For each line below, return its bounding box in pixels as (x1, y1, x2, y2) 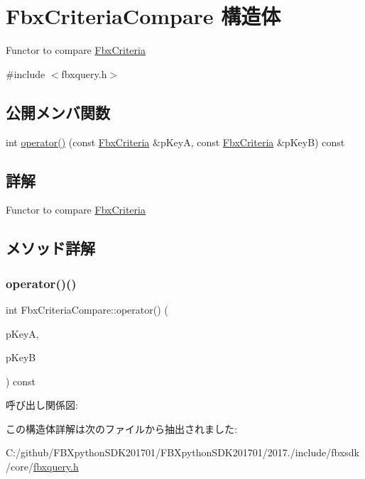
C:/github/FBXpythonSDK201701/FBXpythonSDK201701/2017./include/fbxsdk (6, 445, 359, 460)
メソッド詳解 (6, 237, 95, 259)
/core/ (6, 459, 33, 474)
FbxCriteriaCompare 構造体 (6, 1, 281, 31)
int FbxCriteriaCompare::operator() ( (6, 302, 168, 316)
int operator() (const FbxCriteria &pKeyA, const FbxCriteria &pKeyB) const (6, 134, 345, 149)
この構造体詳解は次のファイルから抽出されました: (6, 421, 237, 436)
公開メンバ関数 (6, 101, 110, 123)
